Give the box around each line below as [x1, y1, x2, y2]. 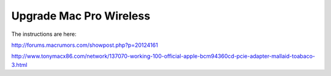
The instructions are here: [11, 30, 77, 38]
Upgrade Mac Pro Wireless [11, 9, 150, 22]
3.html [11, 61, 28, 68]
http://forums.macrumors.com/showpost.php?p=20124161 [11, 41, 159, 49]
